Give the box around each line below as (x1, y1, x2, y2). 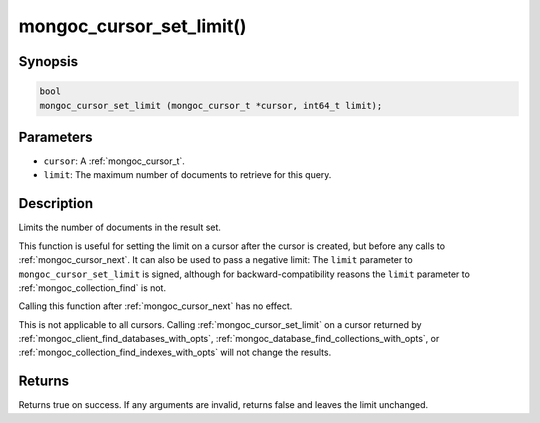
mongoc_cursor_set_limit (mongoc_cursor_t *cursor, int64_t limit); (39, 100, 383, 111)
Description (18, 195, 94, 212)
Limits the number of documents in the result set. (18, 221, 222, 234)
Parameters (18, 128, 93, 145)
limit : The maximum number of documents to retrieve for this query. (43, 169, 332, 181)
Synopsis (18, 53, 79, 70)
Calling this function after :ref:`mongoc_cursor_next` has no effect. (18, 300, 293, 312)
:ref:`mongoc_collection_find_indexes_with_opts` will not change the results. (18, 346, 332, 359)
